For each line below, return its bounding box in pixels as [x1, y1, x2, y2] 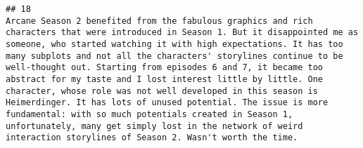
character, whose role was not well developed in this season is [6, 86, 318, 96]
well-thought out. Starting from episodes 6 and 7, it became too [6, 62, 324, 73]
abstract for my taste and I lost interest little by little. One [6, 74, 324, 84]
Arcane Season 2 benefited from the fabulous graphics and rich [6, 15, 313, 26]
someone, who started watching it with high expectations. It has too [6, 39, 343, 49]
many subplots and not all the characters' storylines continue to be [6, 51, 343, 61]
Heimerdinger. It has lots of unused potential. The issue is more [6, 97, 329, 108]
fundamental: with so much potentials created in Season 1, [6, 109, 293, 119]
